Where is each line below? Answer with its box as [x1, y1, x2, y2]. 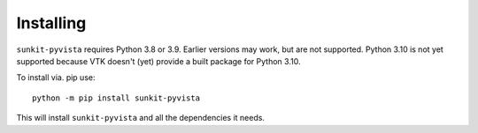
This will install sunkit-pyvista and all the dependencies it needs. [16, 113, 266, 123]
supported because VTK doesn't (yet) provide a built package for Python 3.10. [16, 55, 301, 66]
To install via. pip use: [16, 72, 96, 83]
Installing [16, 13, 87, 33]
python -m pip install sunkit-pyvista [32, 92, 201, 103]
